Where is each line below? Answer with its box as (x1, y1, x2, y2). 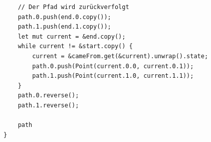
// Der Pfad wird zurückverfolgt (18, 4, 129, 11)
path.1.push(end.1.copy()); (18, 23, 111, 31)
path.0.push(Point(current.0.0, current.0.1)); (32, 62, 194, 70)
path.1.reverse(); (18, 101, 79, 109)
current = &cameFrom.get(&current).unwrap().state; (32, 52, 208, 60)
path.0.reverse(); (18, 92, 79, 99)
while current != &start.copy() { (18, 43, 133, 50)
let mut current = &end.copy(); (18, 33, 126, 40)
